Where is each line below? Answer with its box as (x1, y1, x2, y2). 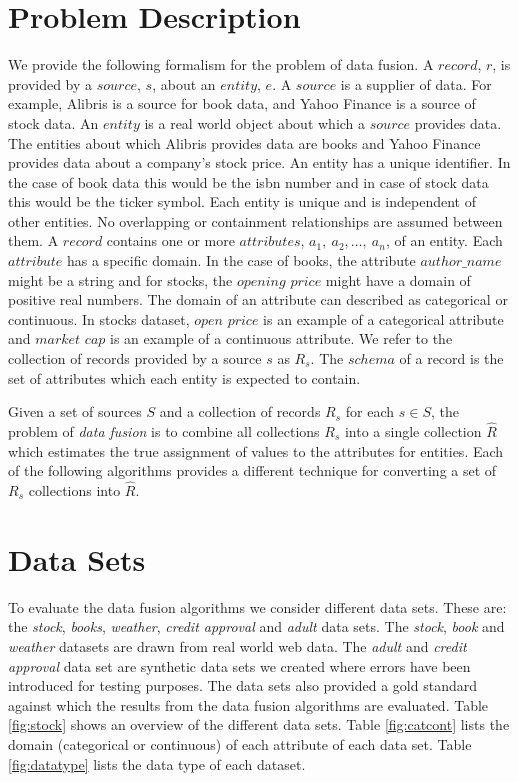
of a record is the (399, 348, 504, 369)
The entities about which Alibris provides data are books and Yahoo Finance (8, 132, 481, 153)
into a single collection (344, 421, 482, 442)
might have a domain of (325, 269, 471, 290)
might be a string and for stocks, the (8, 269, 233, 290)
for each (345, 401, 395, 422)
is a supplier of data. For (340, 73, 492, 94)
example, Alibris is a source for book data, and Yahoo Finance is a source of (8, 93, 476, 114)
